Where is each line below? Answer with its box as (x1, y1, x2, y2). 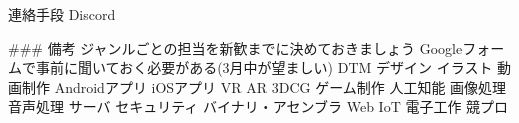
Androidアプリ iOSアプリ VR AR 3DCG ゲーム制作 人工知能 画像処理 (54, 76, 507, 97)
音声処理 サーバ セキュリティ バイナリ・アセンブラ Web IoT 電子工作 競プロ (8, 96, 509, 117)
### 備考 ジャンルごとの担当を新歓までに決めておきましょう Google (8, 37, 463, 58)
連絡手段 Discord (8, 4, 116, 24)
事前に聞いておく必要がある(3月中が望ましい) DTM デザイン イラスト (35, 57, 493, 78)
